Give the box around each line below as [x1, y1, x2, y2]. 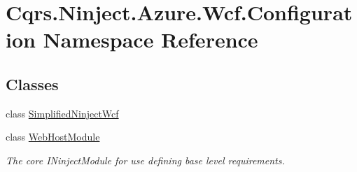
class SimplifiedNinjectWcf [6, 106, 119, 120]
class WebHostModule [6, 129, 100, 144]
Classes [6, 73, 59, 94]
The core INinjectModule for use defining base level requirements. [6, 152, 285, 167]
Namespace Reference [43, 25, 258, 54]
